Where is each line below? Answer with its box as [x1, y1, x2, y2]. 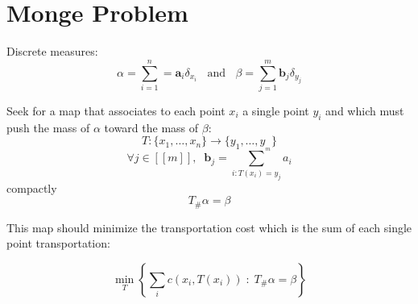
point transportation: [6, 235, 110, 252]
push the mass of [6, 119, 90, 135]
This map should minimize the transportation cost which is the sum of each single [6, 219, 412, 235]
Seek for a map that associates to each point [6, 102, 226, 119]
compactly [6, 179, 57, 196]
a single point [242, 102, 309, 119]
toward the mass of [104, 119, 199, 135]
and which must [325, 102, 404, 119]
